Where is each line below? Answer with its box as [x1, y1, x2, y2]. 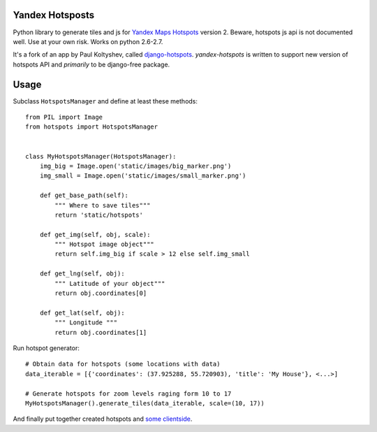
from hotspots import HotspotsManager [25, 123, 158, 131]
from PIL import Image [25, 113, 103, 121]
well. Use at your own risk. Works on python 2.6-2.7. [13, 37, 163, 45]
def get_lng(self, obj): [39, 270, 125, 278]
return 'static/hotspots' [54, 210, 143, 219]
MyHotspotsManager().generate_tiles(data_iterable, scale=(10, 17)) [25, 399, 265, 407]
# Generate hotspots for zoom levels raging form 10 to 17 [25, 389, 232, 398]
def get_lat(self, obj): [39, 308, 125, 317]
